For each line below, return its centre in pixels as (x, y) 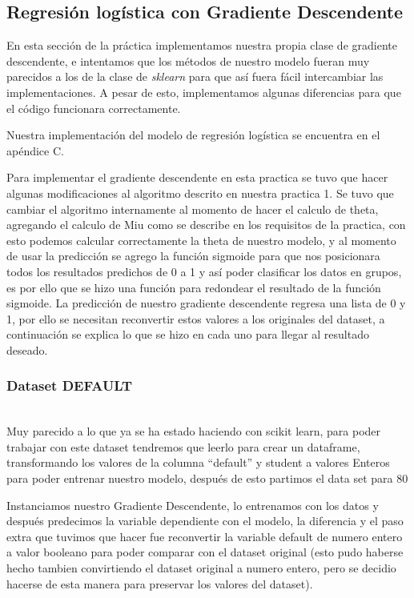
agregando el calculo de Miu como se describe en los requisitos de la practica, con (206, 225)
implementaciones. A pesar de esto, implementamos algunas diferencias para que (204, 92)
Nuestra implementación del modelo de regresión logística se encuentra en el (193, 135)
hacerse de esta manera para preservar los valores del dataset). (160, 583)
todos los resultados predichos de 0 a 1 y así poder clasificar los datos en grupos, (204, 271)
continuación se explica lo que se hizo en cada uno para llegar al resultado (188, 334)
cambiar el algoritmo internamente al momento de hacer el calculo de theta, (193, 209)
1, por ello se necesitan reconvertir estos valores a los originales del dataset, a (196, 318)
